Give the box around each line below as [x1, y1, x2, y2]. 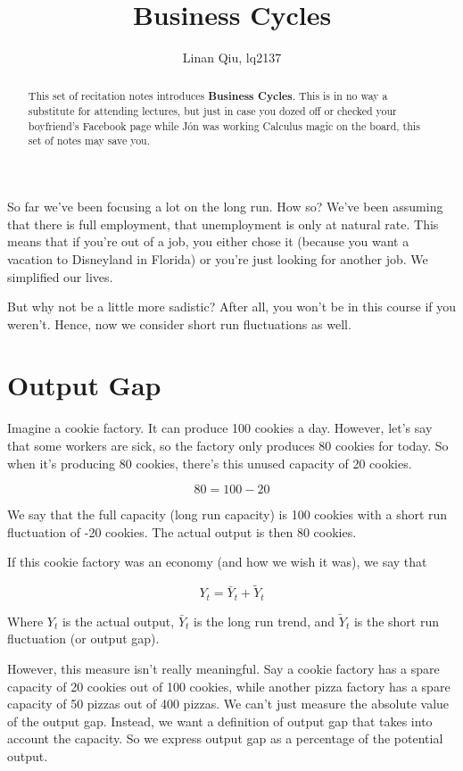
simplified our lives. [7, 267, 113, 286]
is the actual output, [62, 611, 175, 630]
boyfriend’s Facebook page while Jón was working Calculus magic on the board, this [28, 118, 420, 133]
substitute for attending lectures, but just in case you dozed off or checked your [28, 104, 397, 119]
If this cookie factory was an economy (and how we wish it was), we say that [7, 552, 427, 571]
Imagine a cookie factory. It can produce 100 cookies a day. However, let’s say [7, 419, 433, 437]
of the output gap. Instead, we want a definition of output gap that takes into [7, 711, 433, 730]
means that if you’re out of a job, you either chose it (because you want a [7, 232, 409, 251]
